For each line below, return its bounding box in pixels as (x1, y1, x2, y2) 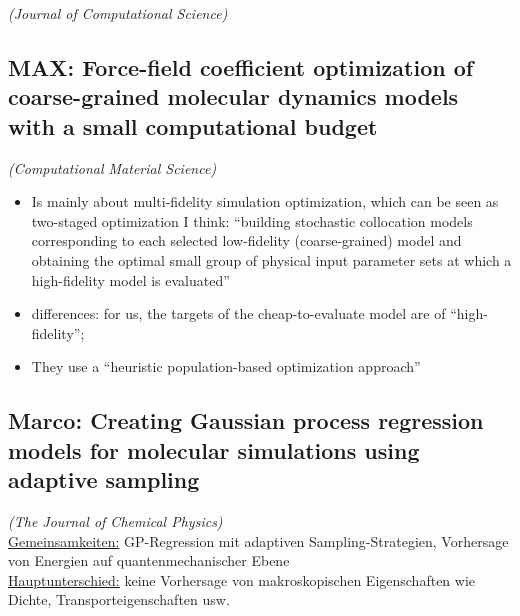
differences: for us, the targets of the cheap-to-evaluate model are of (31, 303, 446, 324)
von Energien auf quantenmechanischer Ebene (8, 550, 290, 571)
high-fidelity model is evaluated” (31, 269, 230, 290)
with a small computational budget (8, 110, 378, 141)
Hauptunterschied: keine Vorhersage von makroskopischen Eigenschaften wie (8, 569, 476, 590)
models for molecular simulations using (8, 434, 420, 465)
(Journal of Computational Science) (8, 3, 228, 23)
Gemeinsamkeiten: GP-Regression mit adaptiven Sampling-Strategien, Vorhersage (8, 530, 509, 551)
